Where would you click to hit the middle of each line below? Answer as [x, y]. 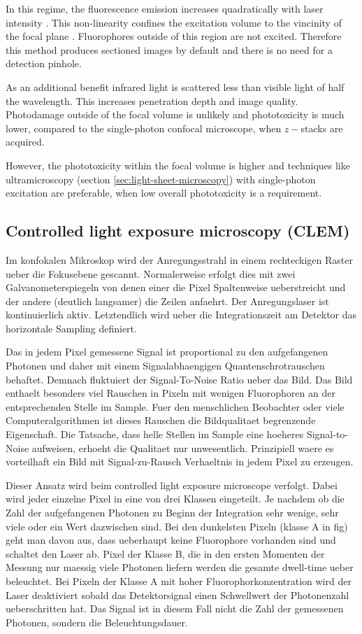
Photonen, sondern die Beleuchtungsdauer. [97, 622]
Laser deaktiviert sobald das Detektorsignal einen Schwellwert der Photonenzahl [178, 594]
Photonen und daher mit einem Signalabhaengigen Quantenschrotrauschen [165, 366]
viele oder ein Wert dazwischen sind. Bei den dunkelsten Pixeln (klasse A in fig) [177, 526]
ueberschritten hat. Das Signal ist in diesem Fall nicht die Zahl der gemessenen [175, 608]
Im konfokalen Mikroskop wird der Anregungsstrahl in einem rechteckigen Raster [179, 259]
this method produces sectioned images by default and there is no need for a [169, 49]
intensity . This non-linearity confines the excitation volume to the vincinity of [174, 22]
